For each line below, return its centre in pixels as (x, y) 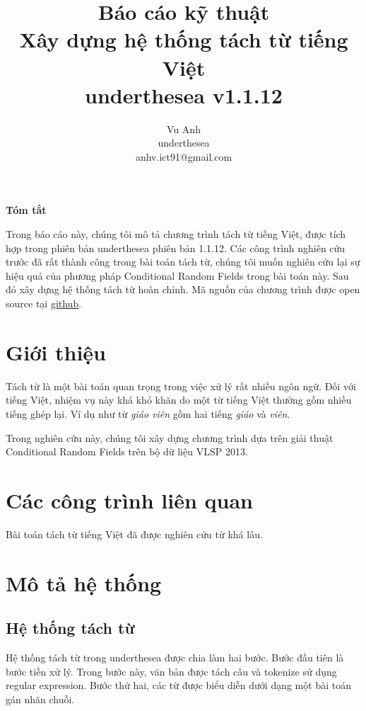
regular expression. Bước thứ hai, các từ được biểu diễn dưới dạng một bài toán (178, 685)
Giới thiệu (56, 352)
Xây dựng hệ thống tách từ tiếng (184, 39)
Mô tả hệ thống (84, 582)
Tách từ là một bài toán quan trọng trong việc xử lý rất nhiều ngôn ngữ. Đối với (181, 386)
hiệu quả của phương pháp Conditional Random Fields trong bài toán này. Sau (177, 275)
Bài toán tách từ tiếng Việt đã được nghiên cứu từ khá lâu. (134, 534)
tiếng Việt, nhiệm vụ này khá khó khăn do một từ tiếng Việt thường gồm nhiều (179, 400)
